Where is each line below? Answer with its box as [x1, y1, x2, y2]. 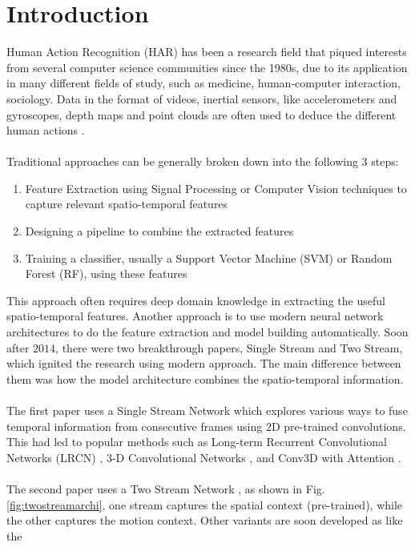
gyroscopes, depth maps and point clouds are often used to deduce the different [6, 106, 397, 123]
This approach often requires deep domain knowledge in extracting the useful [6, 292, 385, 308]
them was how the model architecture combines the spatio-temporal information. [6, 370, 404, 387]
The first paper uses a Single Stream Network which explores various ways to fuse [6, 402, 408, 418]
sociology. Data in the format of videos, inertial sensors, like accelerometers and [6, 90, 397, 107]
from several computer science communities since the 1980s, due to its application [6, 58, 408, 75]
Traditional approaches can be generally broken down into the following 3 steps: [6, 153, 399, 170]
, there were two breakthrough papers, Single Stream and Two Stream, [55, 339, 403, 356]
